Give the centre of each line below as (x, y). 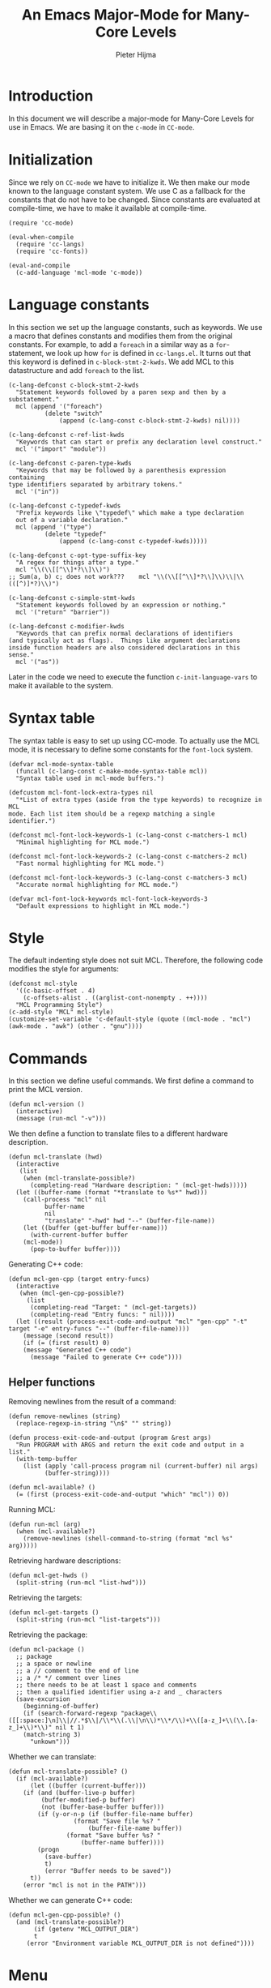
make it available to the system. (61, 685)
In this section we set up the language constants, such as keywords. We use (135, 327)
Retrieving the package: (48, 1635)
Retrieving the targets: (45, 1598)
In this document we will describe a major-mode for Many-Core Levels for (131, 118)
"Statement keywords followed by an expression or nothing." (121, 605)
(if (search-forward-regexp (70, 1714)
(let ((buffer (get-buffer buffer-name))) (95, 1228)
